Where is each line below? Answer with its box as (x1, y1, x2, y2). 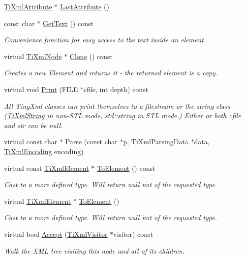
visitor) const (113, 228, 153, 239)
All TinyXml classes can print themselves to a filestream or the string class (4, 100, 230, 111)
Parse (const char (65, 136, 118, 147)
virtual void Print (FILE (4, 84, 78, 94)
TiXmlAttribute (4, 1, 52, 11)
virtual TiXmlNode (4, 51, 62, 61)
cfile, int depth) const (83, 84, 149, 94)
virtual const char (4, 136, 58, 147)
